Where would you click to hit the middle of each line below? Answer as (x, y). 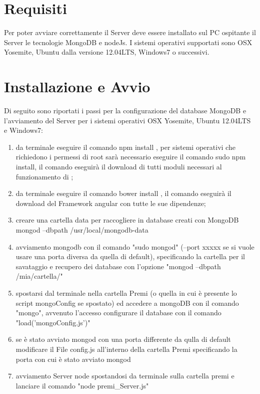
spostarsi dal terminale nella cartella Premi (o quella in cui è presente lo (126, 292)
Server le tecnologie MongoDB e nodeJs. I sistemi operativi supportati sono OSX (128, 42)
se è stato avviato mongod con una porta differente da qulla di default (123, 339)
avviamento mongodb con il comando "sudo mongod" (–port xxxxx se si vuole (135, 246)
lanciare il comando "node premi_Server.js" (82, 385)
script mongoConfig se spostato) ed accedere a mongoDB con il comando (127, 303)
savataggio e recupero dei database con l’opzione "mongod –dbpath (118, 266)
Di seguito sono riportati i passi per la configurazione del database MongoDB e (125, 111)
